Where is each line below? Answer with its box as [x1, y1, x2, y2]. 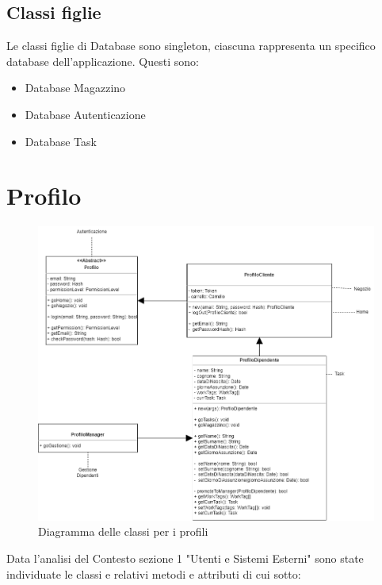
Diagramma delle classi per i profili [38, 523, 208, 540]
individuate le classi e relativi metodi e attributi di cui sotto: [6, 565, 301, 582]
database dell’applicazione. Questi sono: [6, 52, 199, 69]
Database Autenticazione [25, 106, 146, 122]
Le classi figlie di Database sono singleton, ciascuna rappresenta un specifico [6, 37, 376, 54]
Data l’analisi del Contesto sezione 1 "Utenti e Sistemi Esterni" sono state [6, 550, 364, 567]
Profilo [6, 179, 82, 212]
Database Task [25, 133, 97, 149]
